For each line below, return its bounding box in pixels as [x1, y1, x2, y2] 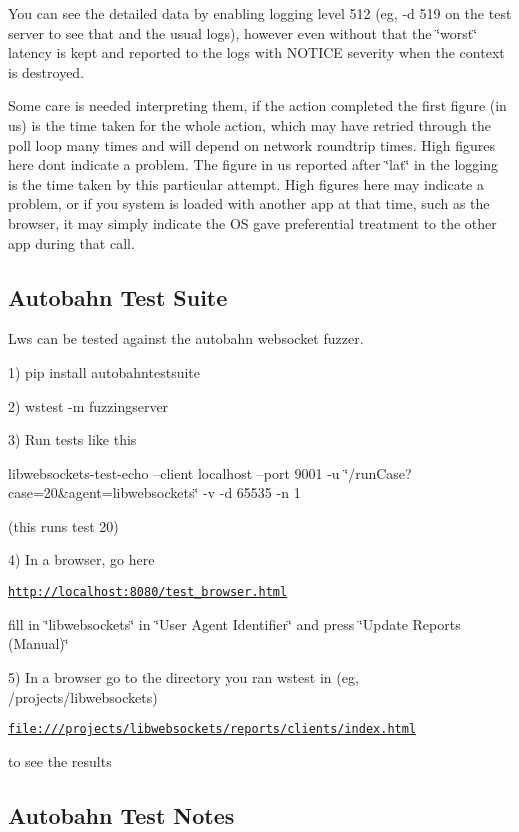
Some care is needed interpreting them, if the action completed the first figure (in [8, 95, 507, 116]
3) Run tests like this [8, 429, 137, 450]
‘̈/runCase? [344, 462, 412, 483]
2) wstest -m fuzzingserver [8, 395, 169, 416]
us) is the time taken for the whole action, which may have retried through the [8, 114, 491, 135]
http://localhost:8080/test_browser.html [8, 585, 288, 600]
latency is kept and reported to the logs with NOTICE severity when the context [8, 42, 505, 63]
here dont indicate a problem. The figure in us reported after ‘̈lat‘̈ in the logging [8, 154, 498, 175]
